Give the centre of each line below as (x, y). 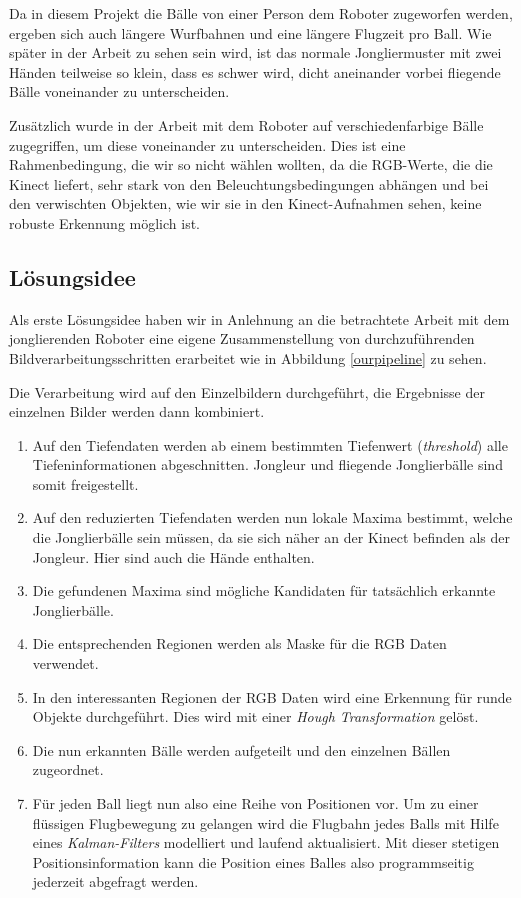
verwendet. (65, 663)
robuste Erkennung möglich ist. (105, 222)
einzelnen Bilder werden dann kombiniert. (137, 411)
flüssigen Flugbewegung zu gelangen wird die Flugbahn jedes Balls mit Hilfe (265, 822)
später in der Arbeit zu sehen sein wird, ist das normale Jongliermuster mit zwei (255, 52)
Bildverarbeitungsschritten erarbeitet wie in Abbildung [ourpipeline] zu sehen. (248, 357)
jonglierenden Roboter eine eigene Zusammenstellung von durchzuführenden (242, 338)
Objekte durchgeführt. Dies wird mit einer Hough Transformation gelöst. (255, 716)
